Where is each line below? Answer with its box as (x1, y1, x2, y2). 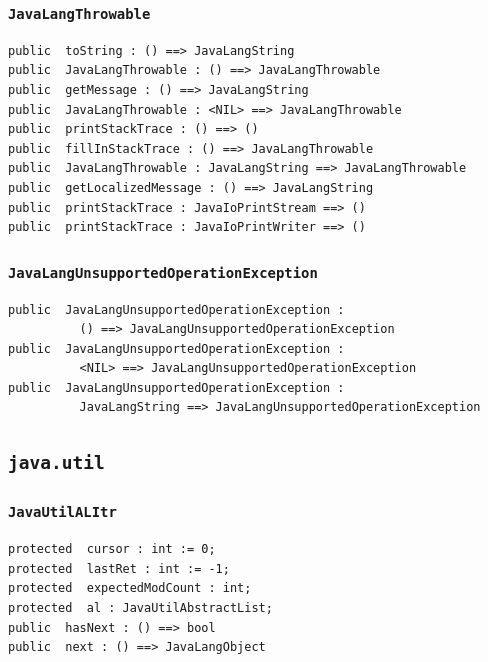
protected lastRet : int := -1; (8, 561, 230, 576)
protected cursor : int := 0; (8, 542, 216, 557)
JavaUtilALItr (8, 504, 117, 521)
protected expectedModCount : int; (8, 581, 252, 596)
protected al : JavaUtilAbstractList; (8, 600, 273, 615)
